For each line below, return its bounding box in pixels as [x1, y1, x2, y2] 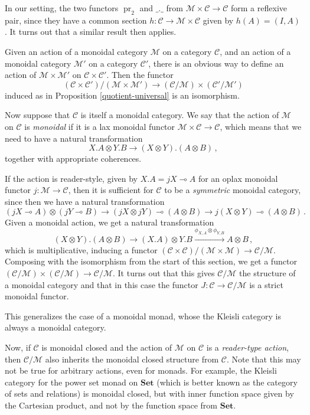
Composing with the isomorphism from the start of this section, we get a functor [5, 255, 297, 267]
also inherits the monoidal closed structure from [45, 352, 219, 365]
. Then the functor [106, 68, 174, 81]
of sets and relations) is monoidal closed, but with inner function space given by [5, 387, 294, 400]
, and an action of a [220, 45, 291, 57]
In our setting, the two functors [5, 2, 119, 14]
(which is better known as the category [156, 375, 298, 388]
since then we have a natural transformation [5, 195, 165, 207]
